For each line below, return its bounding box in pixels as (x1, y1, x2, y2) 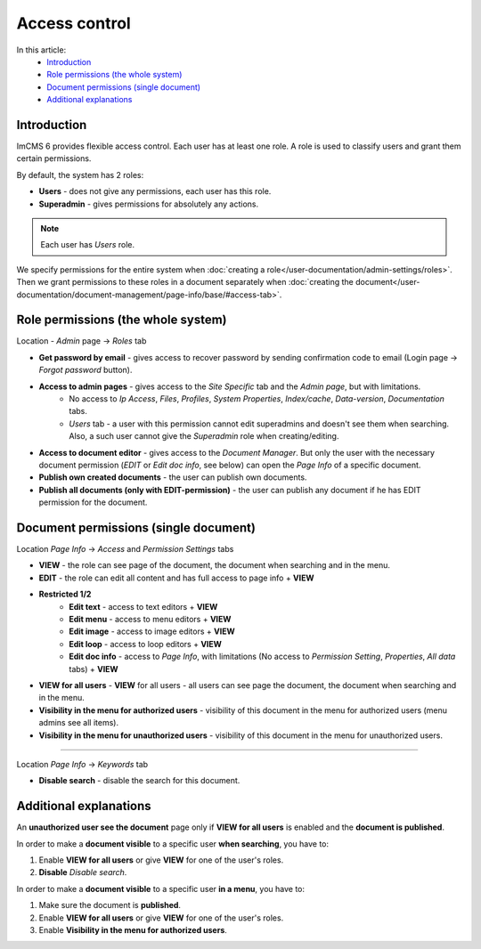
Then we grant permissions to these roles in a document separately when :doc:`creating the (16, 277, 354, 288)
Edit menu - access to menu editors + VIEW (69, 613, 232, 624)
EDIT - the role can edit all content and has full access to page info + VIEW (38, 572, 315, 583)
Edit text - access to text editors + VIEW (69, 601, 218, 612)
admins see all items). (38, 718, 119, 728)
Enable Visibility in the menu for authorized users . (38, 924, 227, 935)
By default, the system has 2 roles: (16, 169, 144, 180)
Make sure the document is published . (38, 900, 182, 911)
